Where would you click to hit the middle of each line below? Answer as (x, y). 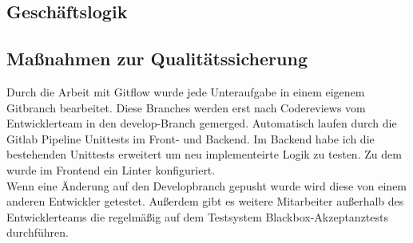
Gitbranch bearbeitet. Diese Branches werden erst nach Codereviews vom (186, 107)
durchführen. (38, 232)
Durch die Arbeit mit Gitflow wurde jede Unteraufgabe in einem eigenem (186, 91)
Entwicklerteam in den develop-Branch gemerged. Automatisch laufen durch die (202, 123)
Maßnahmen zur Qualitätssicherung (157, 59)
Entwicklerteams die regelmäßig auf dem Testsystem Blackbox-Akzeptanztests (198, 216)
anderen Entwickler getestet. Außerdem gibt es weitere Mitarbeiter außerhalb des (205, 201)
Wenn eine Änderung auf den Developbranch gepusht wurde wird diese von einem (207, 185)
